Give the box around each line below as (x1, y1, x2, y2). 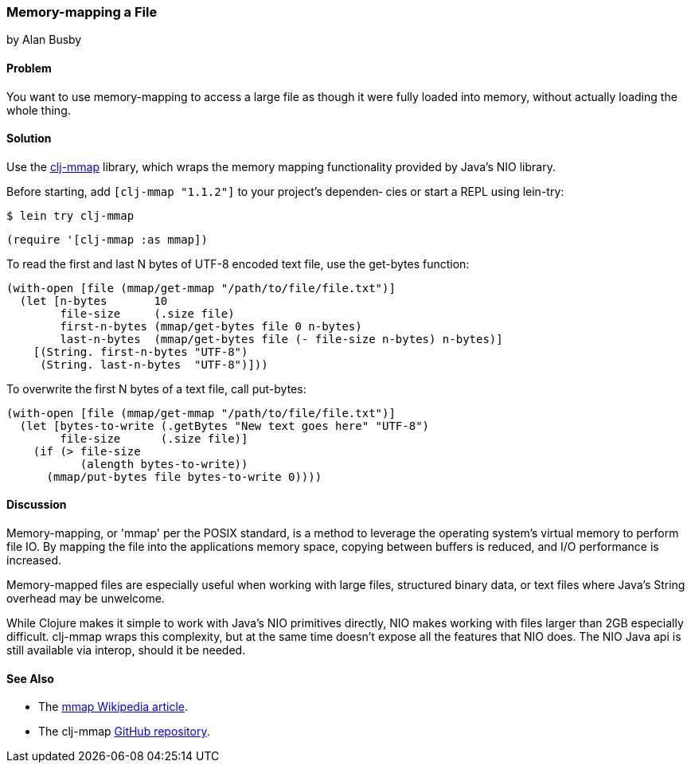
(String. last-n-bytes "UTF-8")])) (40, 357, 268, 371)
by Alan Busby (6, 33, 82, 47)
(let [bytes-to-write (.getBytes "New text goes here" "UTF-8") (19, 419, 430, 432)
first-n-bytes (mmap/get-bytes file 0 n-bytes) (60, 319, 362, 333)
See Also (6, 671, 54, 685)
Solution (6, 131, 52, 146)
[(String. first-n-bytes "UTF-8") (33, 345, 248, 358)
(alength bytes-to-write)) (80, 457, 248, 470)
